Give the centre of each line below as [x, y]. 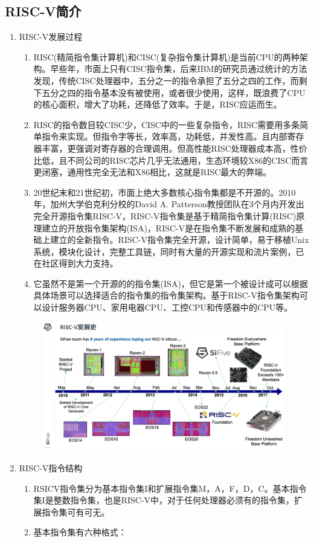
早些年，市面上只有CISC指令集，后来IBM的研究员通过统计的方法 [179, 69]
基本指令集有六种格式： [80, 532]
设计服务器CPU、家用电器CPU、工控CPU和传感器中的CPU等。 [167, 307]
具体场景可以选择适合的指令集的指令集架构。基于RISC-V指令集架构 [167, 295]
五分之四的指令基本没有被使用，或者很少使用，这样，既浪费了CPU [174, 92]
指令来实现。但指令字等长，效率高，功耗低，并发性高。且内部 [165, 136]
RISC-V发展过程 [51, 37]
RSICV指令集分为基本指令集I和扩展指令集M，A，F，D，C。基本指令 [170, 488]
